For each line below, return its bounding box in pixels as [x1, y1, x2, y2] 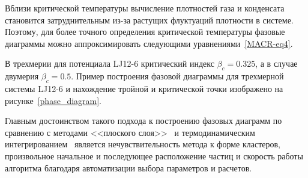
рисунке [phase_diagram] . [5, 94, 102, 106]
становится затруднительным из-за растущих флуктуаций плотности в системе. [5, 13, 294, 26]
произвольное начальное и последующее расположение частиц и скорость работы [5, 149, 303, 162]
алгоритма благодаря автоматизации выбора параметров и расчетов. [5, 161, 252, 174]
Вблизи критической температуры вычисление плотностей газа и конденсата [5, 2, 285, 14]
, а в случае [255, 57, 298, 70]
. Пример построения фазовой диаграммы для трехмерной [71, 70, 284, 82]
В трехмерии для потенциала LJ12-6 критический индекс [5, 57, 214, 70]
